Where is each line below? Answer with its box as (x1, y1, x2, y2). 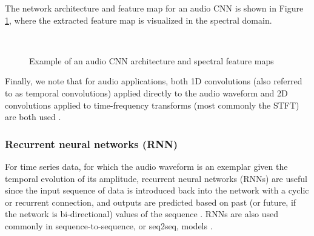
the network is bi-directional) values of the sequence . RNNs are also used (5, 207, 279, 220)
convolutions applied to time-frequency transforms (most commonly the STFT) (5, 98, 299, 111)
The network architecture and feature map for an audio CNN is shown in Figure (5, 2, 304, 14)
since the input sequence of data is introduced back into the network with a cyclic (5, 184, 309, 197)
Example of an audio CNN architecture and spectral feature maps (29, 54, 274, 67)
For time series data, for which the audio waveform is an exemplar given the (5, 160, 288, 172)
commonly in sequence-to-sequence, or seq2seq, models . (5, 219, 213, 232)
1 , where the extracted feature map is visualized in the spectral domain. (5, 13, 272, 26)
